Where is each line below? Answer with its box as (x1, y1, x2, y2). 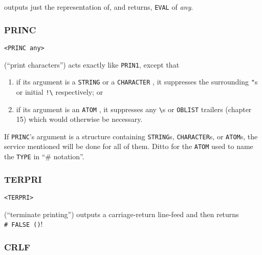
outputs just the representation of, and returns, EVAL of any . (4, 2, 193, 12)
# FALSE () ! (4, 219, 43, 229)
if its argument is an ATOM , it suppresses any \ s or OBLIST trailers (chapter (16, 103, 252, 114)
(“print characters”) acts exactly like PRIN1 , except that (4, 59, 180, 70)
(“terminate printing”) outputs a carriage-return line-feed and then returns (4, 208, 239, 219)
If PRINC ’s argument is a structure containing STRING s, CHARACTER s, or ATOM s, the (4, 131, 258, 141)
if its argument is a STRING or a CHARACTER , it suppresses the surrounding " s (16, 76, 258, 87)
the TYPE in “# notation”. (4, 151, 84, 162)
